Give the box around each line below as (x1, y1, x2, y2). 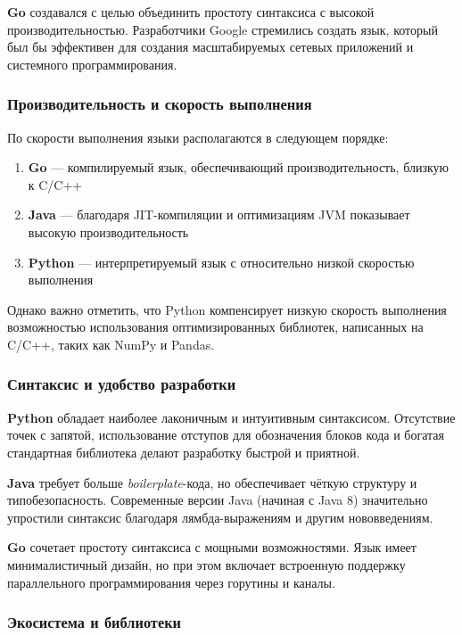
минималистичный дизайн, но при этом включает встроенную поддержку (7, 555, 406, 573)
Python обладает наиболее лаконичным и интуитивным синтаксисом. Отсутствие (7, 408, 456, 426)
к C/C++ (28, 175, 83, 194)
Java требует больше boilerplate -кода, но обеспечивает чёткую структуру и (7, 473, 417, 491)
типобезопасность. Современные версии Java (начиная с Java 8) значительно (7, 491, 428, 509)
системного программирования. (7, 54, 177, 73)
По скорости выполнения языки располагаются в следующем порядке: (7, 128, 389, 146)
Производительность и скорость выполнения (7, 93, 312, 115)
